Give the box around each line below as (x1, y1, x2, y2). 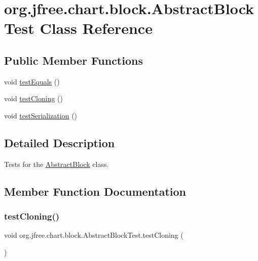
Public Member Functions (4, 52, 143, 68)
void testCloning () (4, 93, 63, 104)
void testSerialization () (4, 110, 78, 120)
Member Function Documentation (4, 183, 187, 199)
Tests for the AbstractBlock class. (4, 158, 109, 169)
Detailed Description (4, 135, 115, 150)
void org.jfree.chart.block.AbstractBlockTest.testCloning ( (4, 230, 183, 240)
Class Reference (40, 18, 153, 38)
